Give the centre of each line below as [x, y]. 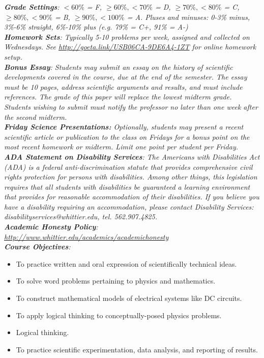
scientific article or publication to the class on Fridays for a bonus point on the [127, 136]
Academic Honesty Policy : [51, 227]
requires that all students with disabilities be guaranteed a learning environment [127, 186]
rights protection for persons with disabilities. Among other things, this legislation [131, 177]
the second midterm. [36, 117]
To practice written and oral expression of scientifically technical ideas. [126, 263]
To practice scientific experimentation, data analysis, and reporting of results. [137, 349]
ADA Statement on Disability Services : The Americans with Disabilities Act [132, 156]
